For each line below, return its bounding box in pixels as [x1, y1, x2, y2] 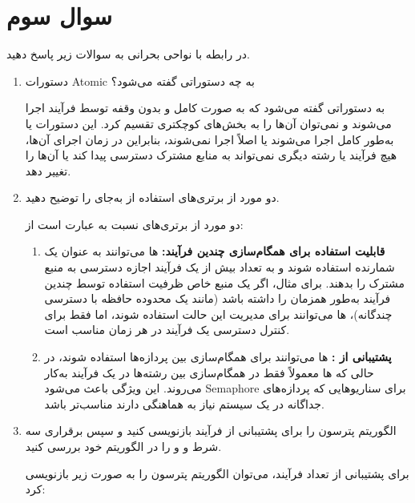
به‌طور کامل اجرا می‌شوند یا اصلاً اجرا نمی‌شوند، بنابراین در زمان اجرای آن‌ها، [25, 131, 394, 147]
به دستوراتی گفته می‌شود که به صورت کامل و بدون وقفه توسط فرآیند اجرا [25, 99, 385, 116]
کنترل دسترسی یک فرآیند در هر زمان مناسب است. [44, 321, 290, 338]
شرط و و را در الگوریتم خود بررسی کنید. [25, 438, 222, 454]
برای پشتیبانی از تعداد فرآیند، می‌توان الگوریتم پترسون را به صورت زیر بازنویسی [25, 465, 409, 481]
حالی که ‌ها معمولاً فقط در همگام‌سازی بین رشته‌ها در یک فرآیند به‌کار [44, 364, 374, 380]
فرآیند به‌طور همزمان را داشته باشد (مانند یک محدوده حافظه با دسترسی [44, 290, 391, 307]
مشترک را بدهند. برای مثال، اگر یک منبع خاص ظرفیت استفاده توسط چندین [44, 274, 405, 291]
